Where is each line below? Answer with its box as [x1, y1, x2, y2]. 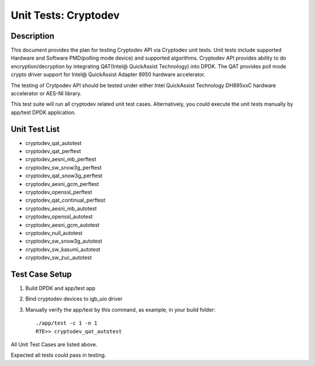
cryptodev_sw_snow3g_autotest [25, 237, 103, 245]
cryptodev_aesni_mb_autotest [25, 205, 97, 212]
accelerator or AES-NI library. [10, 90, 82, 97]
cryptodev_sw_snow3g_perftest [25, 164, 102, 171]
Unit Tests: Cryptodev [10, 9, 120, 22]
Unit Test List [10, 124, 60, 134]
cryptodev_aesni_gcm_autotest [25, 221, 100, 228]
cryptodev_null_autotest [25, 230, 83, 236]
